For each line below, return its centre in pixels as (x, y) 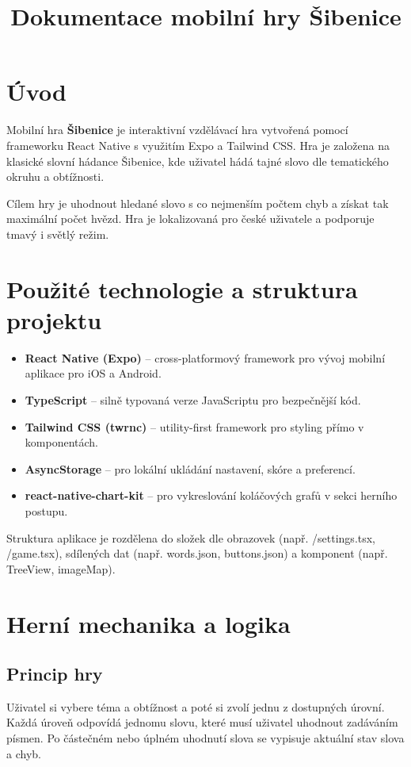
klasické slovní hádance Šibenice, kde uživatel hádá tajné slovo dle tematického (198, 161)
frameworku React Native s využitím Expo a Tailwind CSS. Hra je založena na (198, 145)
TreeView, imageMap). (61, 568)
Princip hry (55, 674)
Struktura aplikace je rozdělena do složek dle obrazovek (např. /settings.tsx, (191, 537)
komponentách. (61, 442)
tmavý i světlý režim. (58, 234)
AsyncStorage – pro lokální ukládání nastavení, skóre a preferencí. (190, 468)
